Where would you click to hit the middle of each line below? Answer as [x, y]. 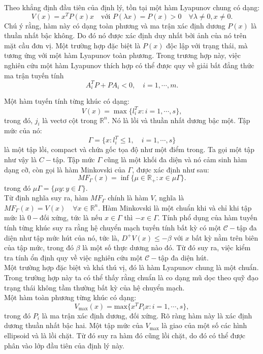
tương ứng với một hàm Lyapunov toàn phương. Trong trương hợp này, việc [122, 55]
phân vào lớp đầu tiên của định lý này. [64, 345]
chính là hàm [128, 198]
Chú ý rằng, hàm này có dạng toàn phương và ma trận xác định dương [115, 25]
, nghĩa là [169, 198]
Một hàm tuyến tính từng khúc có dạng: [67, 101]
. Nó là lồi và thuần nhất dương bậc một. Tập [179, 120]
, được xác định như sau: [171, 169]
